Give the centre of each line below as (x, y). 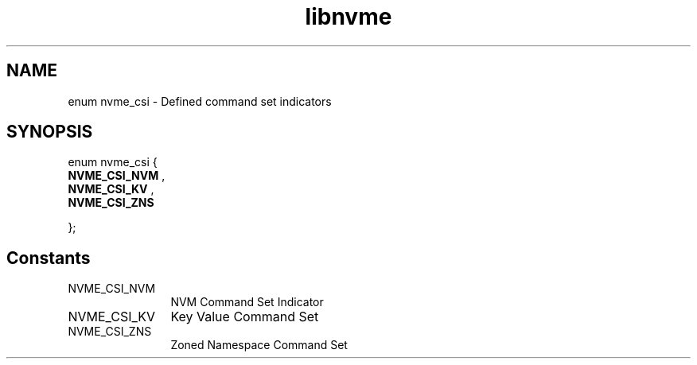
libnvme (348, 17)
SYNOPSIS (50, 132)
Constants (49, 258)
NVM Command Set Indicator (247, 302)
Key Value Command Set (245, 317)
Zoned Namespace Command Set (259, 345)
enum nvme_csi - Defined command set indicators (200, 101)
